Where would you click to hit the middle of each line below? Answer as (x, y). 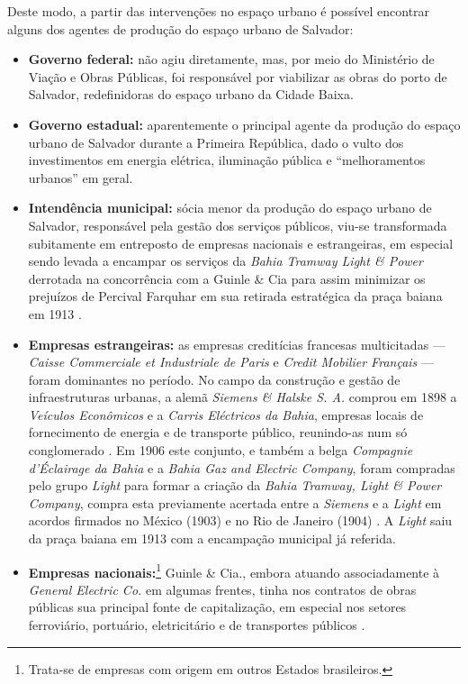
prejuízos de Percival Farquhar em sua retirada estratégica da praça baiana (235, 296)
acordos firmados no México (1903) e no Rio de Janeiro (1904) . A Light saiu (240, 520)
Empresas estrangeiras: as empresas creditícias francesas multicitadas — (237, 344)
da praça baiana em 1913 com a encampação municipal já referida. (212, 538)
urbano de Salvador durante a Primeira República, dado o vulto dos (216, 142)
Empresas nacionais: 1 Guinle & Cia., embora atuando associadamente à (234, 570)
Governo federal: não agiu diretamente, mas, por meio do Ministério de (231, 59)
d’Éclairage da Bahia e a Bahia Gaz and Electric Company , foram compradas (242, 467)
